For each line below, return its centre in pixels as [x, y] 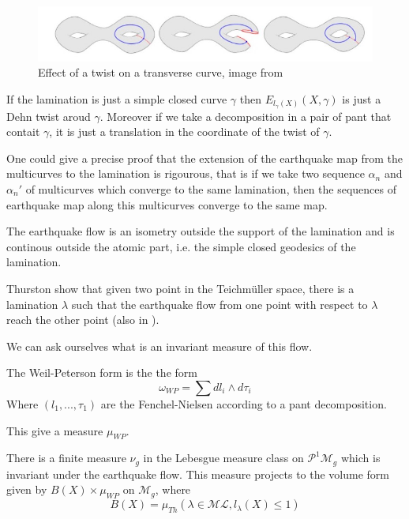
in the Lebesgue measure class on [223, 458]
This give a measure [55, 430]
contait [23, 132]
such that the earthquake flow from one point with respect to [220, 304]
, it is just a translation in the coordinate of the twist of [184, 132]
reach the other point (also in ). [83, 320]
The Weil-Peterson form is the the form [102, 372]
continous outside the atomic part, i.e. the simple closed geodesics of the [181, 246]
